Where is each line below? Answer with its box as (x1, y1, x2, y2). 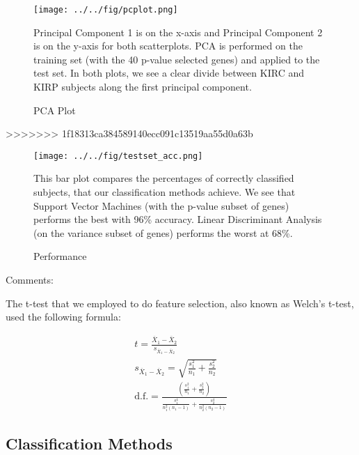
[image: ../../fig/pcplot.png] (33, 5, 178, 15)
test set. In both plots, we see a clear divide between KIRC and (33, 65, 304, 80)
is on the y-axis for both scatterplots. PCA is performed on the (33, 38, 303, 53)
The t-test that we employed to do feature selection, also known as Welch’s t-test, (6, 295, 354, 310)
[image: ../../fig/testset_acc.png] (33, 151, 203, 161)
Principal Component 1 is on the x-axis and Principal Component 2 (33, 24, 323, 39)
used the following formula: (6, 309, 121, 324)
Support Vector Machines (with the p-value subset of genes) (33, 198, 289, 213)
